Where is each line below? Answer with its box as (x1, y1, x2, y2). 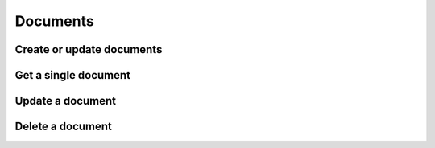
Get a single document (14, 68, 131, 82)
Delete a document (14, 120, 112, 134)
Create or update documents (14, 43, 163, 56)
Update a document (14, 94, 117, 108)
